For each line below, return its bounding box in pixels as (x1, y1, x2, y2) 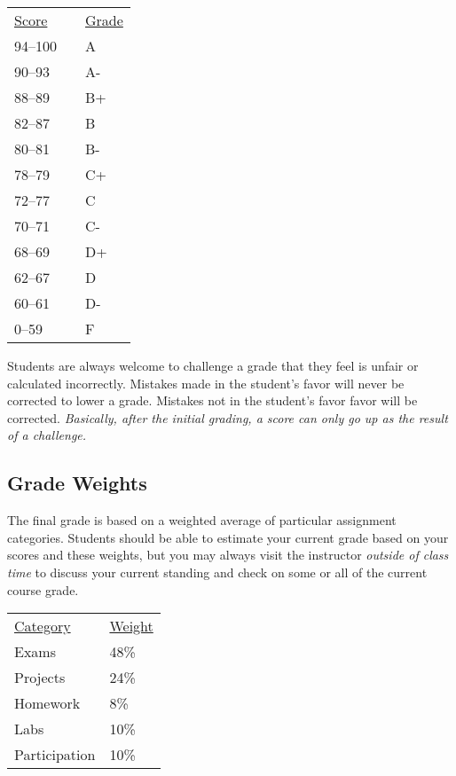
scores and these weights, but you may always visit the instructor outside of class (7, 545, 449, 564)
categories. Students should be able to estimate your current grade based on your (7, 528, 449, 546)
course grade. (7, 580, 79, 599)
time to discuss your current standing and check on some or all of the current (7, 562, 428, 581)
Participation (14, 744, 96, 765)
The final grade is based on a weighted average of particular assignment (7, 511, 397, 529)
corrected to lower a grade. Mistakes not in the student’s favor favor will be (7, 391, 418, 410)
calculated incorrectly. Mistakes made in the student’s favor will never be (7, 373, 405, 392)
